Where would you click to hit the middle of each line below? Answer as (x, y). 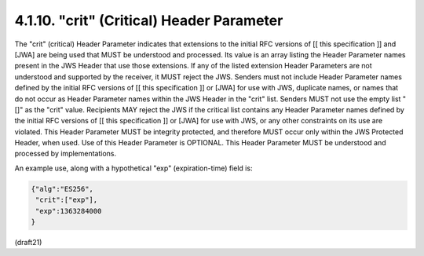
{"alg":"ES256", (62, 189)
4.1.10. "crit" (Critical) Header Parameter (149, 20)
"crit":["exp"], (67, 200)
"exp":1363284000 (69, 211)
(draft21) (28, 242)
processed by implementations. (66, 154)
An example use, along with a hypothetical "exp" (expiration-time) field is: (133, 168)
